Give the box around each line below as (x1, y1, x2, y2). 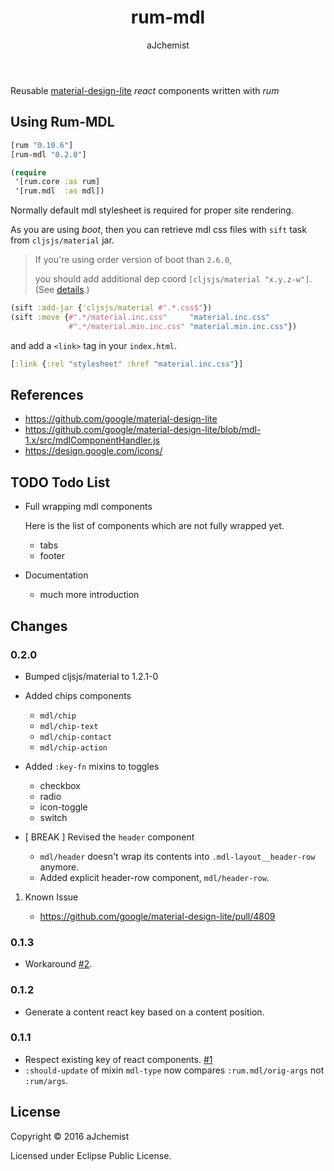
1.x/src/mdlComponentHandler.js (24, 434, 160, 446)
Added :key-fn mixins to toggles (24, 760, 160, 772)
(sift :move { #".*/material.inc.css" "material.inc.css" (10, 312, 271, 322)
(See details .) (34, 284, 90, 296)
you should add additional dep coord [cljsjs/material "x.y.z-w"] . (34, 273, 313, 285)
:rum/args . (24, 1074, 69, 1086)
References (10, 387, 84, 404)
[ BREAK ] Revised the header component (24, 831, 195, 843)
